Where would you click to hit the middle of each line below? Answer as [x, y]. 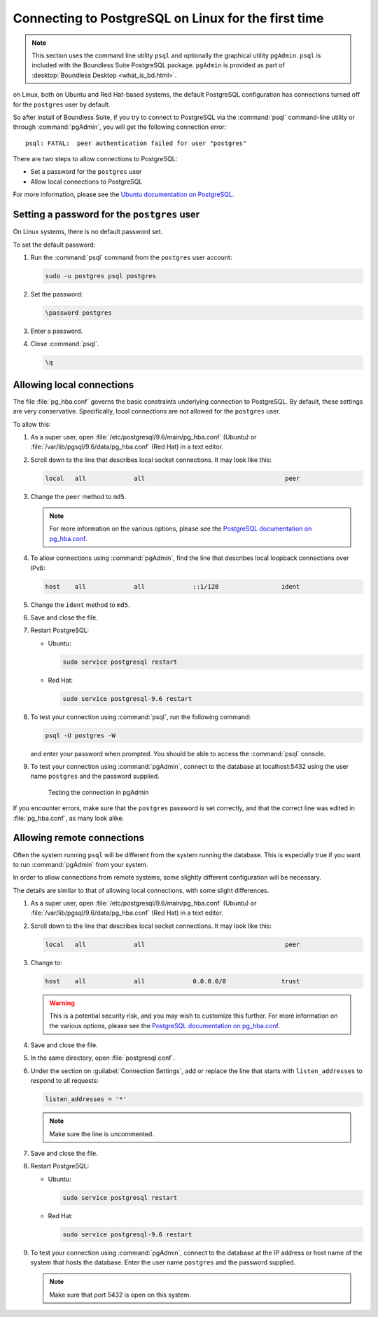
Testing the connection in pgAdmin [98, 792]
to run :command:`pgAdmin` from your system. [80, 864]
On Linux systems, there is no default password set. [88, 232]
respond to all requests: [65, 1081]
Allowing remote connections [79, 838]
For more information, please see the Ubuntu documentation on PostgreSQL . [124, 195]
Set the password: [57, 294]
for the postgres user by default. [62, 104]
